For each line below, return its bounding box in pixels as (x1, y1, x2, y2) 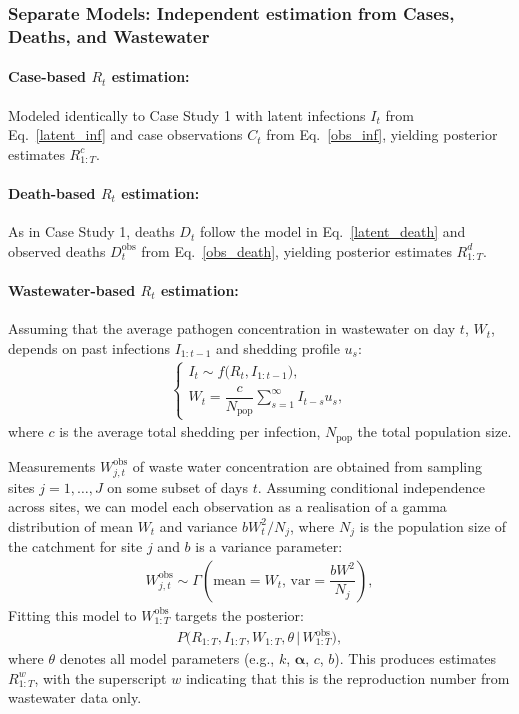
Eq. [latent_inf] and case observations (8, 124, 243, 145)
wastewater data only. (8, 687, 142, 708)
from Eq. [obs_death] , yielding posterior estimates (141, 240, 452, 261)
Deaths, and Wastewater (8, 23, 210, 48)
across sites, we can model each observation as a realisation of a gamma (8, 496, 447, 517)
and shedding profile (216, 337, 340, 358)
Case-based (8, 66, 87, 87)
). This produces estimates (334, 648, 497, 669)
